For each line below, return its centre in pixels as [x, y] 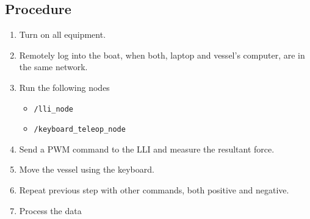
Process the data [50, 210]
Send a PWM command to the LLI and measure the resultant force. [147, 149]
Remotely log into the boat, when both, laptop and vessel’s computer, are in [162, 55]
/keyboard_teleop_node [80, 130]
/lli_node [54, 109]
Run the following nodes [64, 87]
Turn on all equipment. [63, 34]
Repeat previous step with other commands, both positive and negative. [154, 190]
